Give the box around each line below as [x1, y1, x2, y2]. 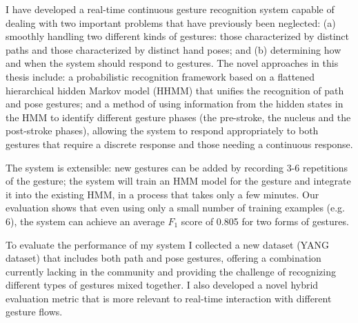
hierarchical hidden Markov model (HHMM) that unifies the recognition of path [6, 83, 344, 97]
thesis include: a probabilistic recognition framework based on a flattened [6, 69, 315, 83]
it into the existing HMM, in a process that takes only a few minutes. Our [6, 187, 319, 201]
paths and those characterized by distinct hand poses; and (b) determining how [6, 42, 341, 56]
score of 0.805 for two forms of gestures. [181, 213, 349, 228]
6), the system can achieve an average [6, 213, 165, 228]
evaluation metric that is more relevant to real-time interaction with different [6, 291, 332, 305]
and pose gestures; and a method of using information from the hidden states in [6, 96, 344, 111]
